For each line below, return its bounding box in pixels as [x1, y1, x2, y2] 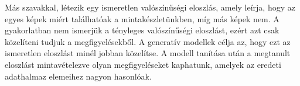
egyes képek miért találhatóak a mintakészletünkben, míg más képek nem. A [5, 12, 279, 25]
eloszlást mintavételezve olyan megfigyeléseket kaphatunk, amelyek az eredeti [5, 58, 281, 70]
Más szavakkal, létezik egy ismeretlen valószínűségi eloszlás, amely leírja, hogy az [5, 1, 295, 13]
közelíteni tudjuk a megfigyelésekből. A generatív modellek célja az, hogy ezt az [5, 35, 291, 47]
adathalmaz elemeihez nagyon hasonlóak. [5, 70, 152, 82]
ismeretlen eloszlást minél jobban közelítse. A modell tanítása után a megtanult [5, 47, 291, 59]
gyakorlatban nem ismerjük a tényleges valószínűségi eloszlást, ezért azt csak [5, 24, 279, 36]
